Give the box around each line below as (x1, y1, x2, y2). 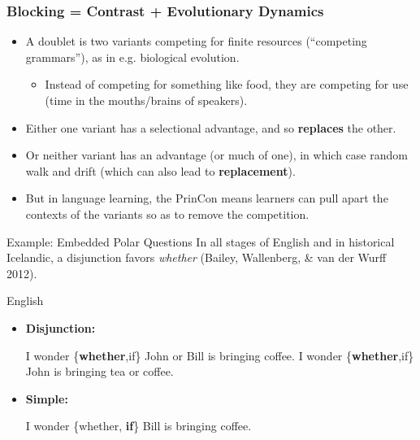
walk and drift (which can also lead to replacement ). (25, 162, 296, 179)
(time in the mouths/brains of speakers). (45, 92, 248, 108)
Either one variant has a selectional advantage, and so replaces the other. (25, 119, 396, 136)
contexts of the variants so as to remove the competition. (25, 205, 310, 222)
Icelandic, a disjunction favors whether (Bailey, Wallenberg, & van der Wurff (6, 249, 387, 266)
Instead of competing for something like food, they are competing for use (45, 76, 409, 93)
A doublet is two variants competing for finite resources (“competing (25, 33, 367, 50)
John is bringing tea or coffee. (25, 363, 174, 380)
